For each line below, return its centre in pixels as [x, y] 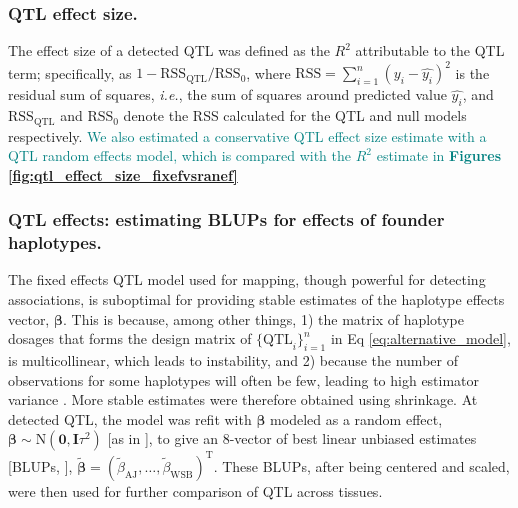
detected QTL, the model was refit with [130, 418]
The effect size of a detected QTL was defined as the [169, 50]
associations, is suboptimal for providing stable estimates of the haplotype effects [256, 299]
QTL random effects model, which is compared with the [179, 155]
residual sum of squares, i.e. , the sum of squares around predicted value [227, 94]
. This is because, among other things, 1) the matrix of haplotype [263, 318]
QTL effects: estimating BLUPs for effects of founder [226, 219]
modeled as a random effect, [356, 418]
